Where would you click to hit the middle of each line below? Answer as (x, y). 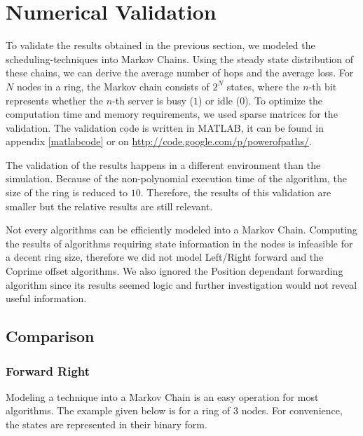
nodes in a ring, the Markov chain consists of (113, 86)
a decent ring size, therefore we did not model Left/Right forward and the (165, 257)
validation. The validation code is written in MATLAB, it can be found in (165, 127)
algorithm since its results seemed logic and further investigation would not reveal (181, 284)
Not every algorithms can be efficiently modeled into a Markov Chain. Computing (181, 230)
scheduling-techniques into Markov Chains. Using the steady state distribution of (180, 59)
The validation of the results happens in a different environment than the (163, 164)
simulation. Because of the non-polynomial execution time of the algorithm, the (176, 178)
